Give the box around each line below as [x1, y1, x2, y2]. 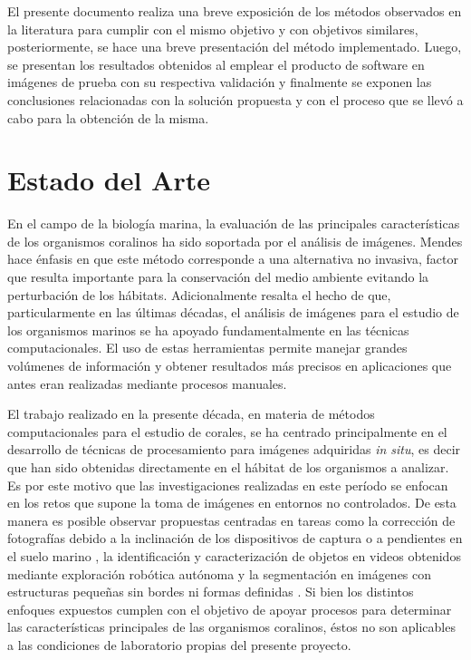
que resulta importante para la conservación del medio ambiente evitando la [7, 267, 429, 286]
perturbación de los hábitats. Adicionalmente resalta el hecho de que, [7, 285, 391, 304]
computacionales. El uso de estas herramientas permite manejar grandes [7, 338, 408, 357]
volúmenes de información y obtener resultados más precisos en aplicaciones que [7, 356, 452, 375]
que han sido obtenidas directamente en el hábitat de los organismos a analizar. [7, 458, 449, 476]
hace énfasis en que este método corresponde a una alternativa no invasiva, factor [7, 249, 458, 268]
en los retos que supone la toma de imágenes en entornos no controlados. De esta [7, 493, 457, 512]
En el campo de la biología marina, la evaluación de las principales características [7, 214, 460, 233]
